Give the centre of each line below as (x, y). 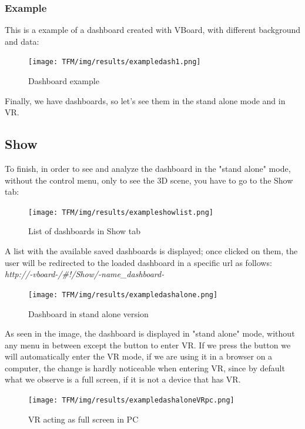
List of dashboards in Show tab (85, 231)
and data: (22, 41)
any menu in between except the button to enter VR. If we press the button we (148, 345)
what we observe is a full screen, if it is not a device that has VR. (123, 379)
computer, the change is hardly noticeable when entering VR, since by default (145, 368)
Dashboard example (64, 81)
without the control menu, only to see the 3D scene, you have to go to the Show (149, 180)
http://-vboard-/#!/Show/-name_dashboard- (85, 274)
